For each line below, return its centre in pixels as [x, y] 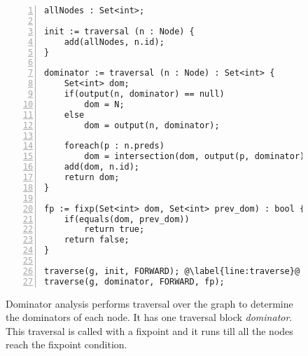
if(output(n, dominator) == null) [144, 94]
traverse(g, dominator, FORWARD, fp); [134, 281]
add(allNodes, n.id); [114, 42]
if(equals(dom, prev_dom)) [127, 219]
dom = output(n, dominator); [152, 125]
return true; [114, 230]
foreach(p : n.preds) [114, 146]
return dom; [92, 177]
